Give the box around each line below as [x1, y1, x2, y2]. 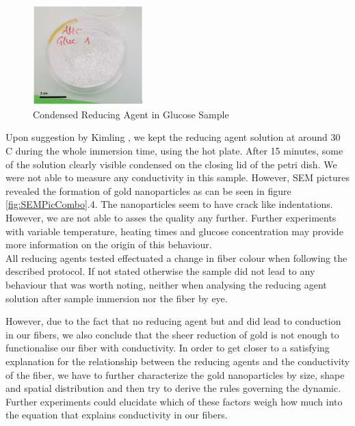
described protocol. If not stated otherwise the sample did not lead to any [5, 264, 315, 278]
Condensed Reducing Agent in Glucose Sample [33, 107, 229, 121]
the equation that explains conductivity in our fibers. [5, 408, 228, 422]
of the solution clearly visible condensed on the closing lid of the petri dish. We [5, 157, 337, 171]
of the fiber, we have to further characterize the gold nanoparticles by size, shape [5, 367, 345, 382]
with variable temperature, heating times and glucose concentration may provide [5, 224, 343, 238]
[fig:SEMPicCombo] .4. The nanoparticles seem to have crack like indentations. [5, 197, 333, 211]
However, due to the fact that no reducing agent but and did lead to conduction [5, 314, 341, 328]
